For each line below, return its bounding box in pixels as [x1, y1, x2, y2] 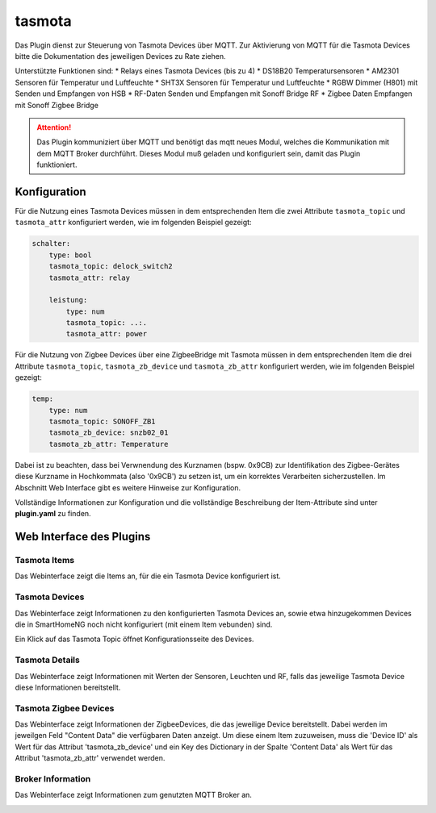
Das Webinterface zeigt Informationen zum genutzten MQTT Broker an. [15, 790, 252, 800]
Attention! [36, 122, 72, 132]
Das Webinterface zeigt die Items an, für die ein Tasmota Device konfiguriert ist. [15, 571, 282, 581]
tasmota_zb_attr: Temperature [48, 440, 169, 448]
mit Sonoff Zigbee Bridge [15, 100, 99, 110]
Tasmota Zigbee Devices [15, 703, 115, 714]
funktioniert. [36, 160, 78, 169]
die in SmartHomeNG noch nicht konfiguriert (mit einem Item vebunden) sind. [15, 619, 273, 629]
